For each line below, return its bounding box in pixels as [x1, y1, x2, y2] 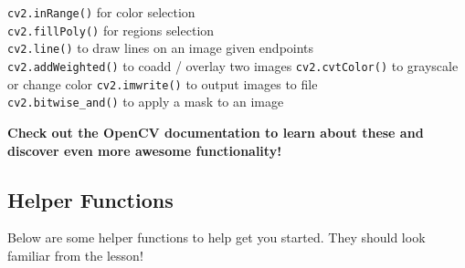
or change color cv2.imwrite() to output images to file [7, 74, 318, 93]
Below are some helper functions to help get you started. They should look [7, 228, 426, 247]
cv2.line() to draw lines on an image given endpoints [7, 38, 314, 57]
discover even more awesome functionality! [7, 140, 282, 160]
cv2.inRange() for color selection [7, 3, 196, 21]
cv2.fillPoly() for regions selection [7, 20, 215, 39]
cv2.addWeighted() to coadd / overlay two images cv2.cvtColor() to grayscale [7, 56, 459, 75]
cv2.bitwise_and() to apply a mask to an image [7, 92, 284, 111]
